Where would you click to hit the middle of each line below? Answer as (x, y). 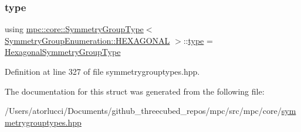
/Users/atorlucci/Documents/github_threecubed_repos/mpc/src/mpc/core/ (143, 111)
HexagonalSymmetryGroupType (63, 52)
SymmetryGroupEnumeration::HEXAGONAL (87, 40)
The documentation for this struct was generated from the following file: (135, 91)
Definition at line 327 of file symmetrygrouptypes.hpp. (102, 71)
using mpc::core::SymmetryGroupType (74, 29)
